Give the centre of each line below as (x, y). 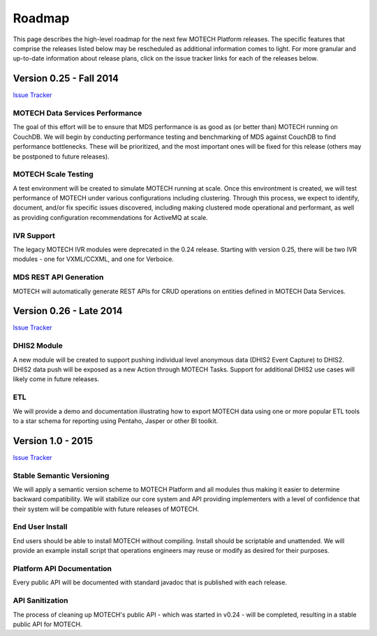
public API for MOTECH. (47, 624)
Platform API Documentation (62, 569)
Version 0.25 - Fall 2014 (66, 79)
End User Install (40, 527)
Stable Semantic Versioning (61, 475)
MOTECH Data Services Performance (77, 113)
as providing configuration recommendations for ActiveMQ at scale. (111, 217)
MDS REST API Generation (58, 277)
